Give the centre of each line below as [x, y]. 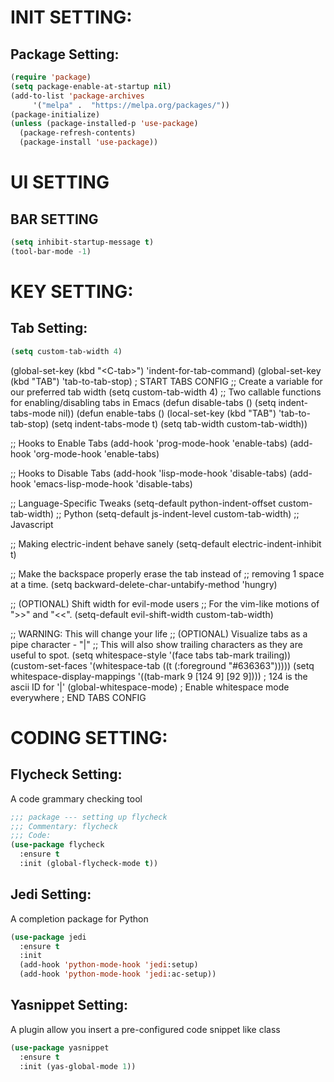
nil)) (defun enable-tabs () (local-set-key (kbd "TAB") [167, 413]
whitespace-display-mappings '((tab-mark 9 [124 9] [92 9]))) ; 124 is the [159, 676]
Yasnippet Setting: [69, 1005]
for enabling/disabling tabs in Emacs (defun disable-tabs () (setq [143, 402]
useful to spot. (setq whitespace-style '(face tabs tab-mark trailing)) [151, 655]
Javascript [32, 524]
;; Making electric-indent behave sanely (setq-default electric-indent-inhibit [166, 543]
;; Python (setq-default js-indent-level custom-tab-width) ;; [178, 513]
